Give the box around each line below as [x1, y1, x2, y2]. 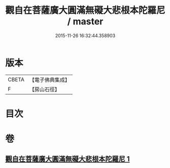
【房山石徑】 [29, 86, 60, 93]
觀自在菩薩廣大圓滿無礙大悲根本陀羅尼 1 [5, 155, 130, 163]
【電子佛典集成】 [29, 76, 70, 83]
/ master [67, 16, 104, 27]
